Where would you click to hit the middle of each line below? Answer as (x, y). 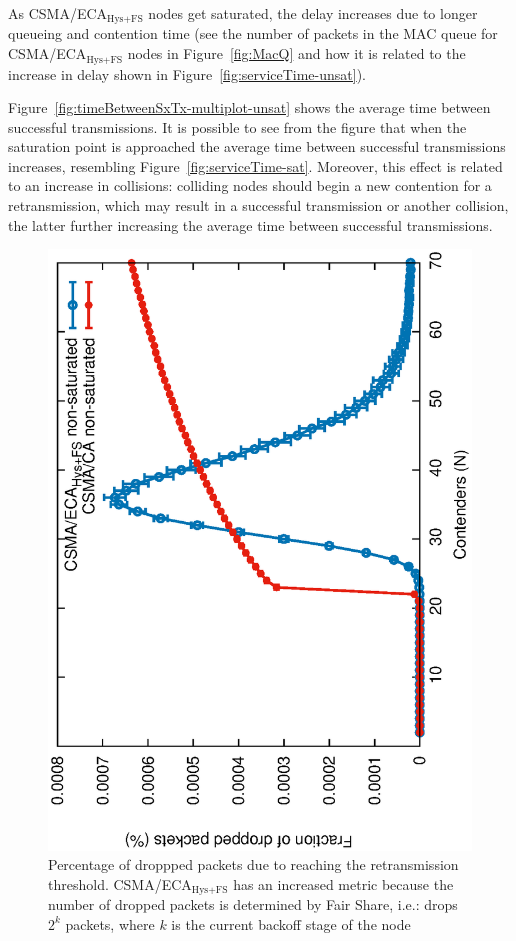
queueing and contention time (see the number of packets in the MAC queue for (253, 33)
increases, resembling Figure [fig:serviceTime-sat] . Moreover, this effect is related (255, 165)
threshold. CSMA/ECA (120, 883)
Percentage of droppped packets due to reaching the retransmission (253, 864)
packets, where (110, 923)
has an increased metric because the (343, 883)
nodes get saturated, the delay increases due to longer (313, 13)
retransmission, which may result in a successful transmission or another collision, (258, 205)
